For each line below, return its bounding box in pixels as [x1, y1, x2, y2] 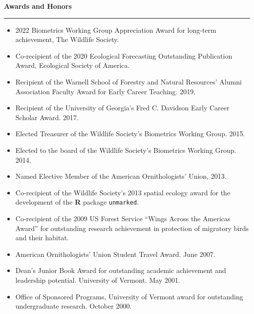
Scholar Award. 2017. [15, 112, 79, 122]
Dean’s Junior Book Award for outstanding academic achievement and [15, 265, 226, 275]
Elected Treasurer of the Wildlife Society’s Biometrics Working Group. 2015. [15, 128, 245, 139]
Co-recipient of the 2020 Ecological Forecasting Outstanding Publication [15, 50, 233, 61]
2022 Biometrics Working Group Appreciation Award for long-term [15, 24, 216, 35]
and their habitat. [15, 232, 69, 243]
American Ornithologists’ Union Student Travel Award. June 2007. [15, 249, 215, 259]
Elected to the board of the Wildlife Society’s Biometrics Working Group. [15, 145, 236, 155]
